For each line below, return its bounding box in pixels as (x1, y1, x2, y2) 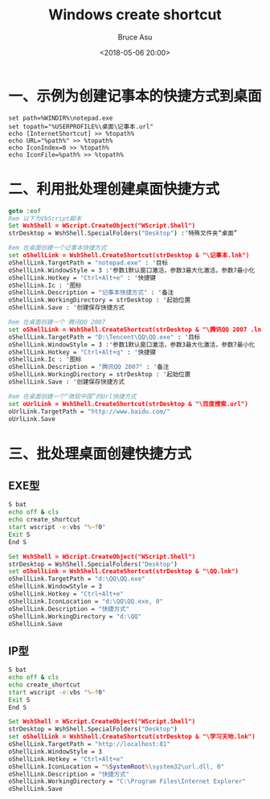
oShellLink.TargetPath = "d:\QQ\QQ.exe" (8, 575, 146, 584)
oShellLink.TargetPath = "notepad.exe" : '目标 (8, 259, 169, 267)
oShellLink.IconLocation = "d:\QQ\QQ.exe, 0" (8, 597, 163, 605)
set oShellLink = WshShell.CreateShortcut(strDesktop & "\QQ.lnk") (8, 567, 239, 576)
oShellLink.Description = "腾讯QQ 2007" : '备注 (8, 363, 170, 371)
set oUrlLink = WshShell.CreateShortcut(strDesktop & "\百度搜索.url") (8, 399, 249, 408)
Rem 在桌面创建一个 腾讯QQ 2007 (8, 318, 106, 326)
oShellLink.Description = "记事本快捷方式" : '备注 (8, 289, 174, 297)
